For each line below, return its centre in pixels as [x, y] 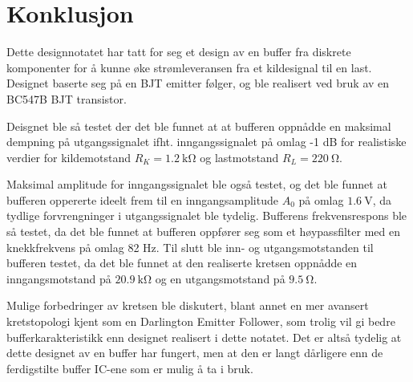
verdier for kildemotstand [69, 157]
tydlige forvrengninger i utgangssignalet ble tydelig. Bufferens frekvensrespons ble [207, 215]
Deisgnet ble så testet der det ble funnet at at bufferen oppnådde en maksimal [199, 126]
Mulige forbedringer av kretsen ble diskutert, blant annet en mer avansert [188, 305]
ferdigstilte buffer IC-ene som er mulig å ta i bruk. [130, 368]
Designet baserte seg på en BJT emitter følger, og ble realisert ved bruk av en [198, 83]
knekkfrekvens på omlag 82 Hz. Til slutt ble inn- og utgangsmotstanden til [190, 247]
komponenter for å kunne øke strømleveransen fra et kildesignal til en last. [189, 67]
